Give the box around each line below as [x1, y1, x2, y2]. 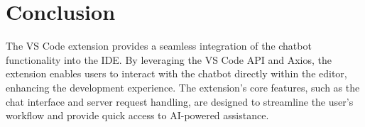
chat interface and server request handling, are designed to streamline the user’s [6, 94, 354, 109]
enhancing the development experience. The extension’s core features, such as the [6, 79, 360, 94]
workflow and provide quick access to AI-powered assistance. [6, 108, 269, 123]
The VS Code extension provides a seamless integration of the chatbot [6, 38, 312, 53]
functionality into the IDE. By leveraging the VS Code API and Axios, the [6, 52, 332, 67]
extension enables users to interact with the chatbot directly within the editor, [6, 66, 347, 81]
